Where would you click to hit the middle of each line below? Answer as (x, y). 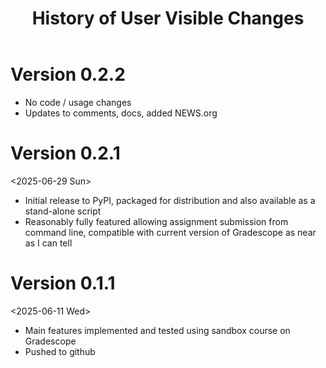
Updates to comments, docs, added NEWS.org (121, 113)
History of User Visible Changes (168, 18)
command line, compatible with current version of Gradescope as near (170, 232)
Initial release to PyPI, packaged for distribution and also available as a (170, 200)
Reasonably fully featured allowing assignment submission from (156, 221)
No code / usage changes (78, 102)
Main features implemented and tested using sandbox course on (157, 330)
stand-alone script (63, 211)
